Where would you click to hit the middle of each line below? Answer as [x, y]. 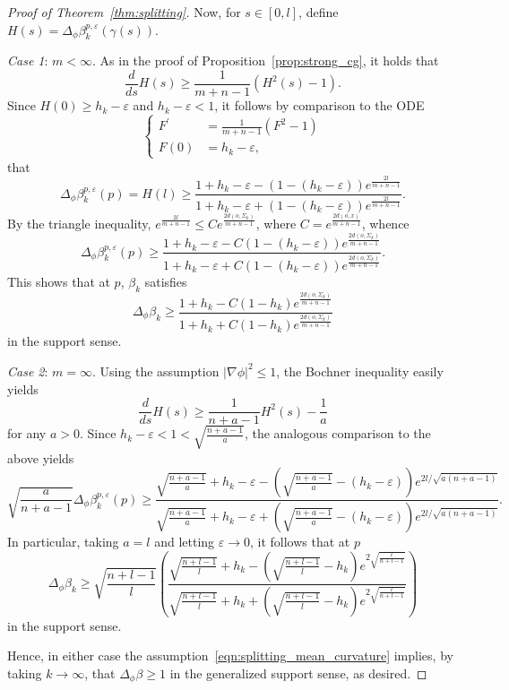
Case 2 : [28, 371]
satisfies [166, 281]
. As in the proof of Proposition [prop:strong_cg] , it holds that [266, 60]
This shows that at [59, 281]
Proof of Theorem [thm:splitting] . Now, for [124, 12]
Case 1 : [28, 60]
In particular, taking [63, 542]
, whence [385, 223]
